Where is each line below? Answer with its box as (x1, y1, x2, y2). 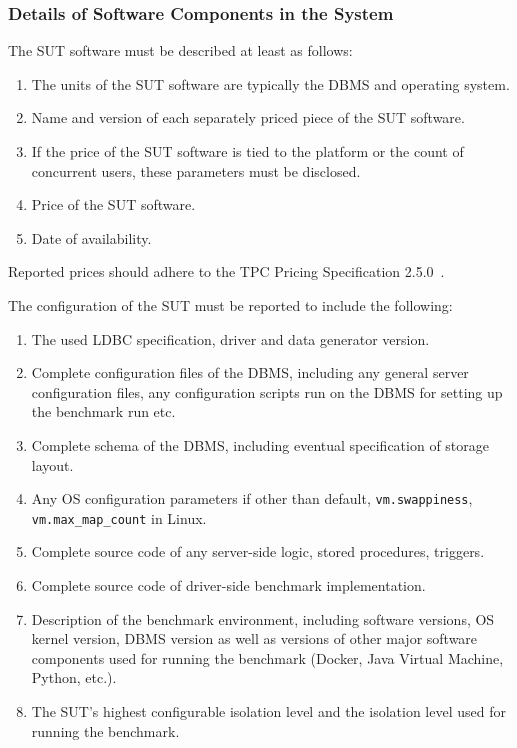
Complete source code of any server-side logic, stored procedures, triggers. (31, 541, 485, 562)
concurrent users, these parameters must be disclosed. (31, 160, 361, 181)
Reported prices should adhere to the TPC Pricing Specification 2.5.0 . (8, 261, 445, 282)
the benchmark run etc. (31, 401, 176, 422)
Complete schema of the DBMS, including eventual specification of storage (31, 434, 489, 455)
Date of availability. (31, 227, 152, 248)
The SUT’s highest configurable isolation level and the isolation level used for (31, 701, 506, 721)
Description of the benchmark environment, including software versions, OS (31, 608, 495, 629)
